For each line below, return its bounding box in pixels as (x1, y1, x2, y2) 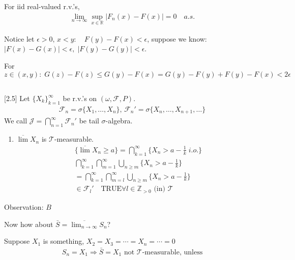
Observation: (4, 201, 44, 212)
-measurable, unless (142, 248, 203, 256)
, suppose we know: (147, 33, 207, 44)
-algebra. (105, 115, 133, 126)
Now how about (4, 218, 53, 229)
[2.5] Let (4, 93, 30, 104)
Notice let (4, 33, 35, 44)
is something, (43, 236, 84, 246)
